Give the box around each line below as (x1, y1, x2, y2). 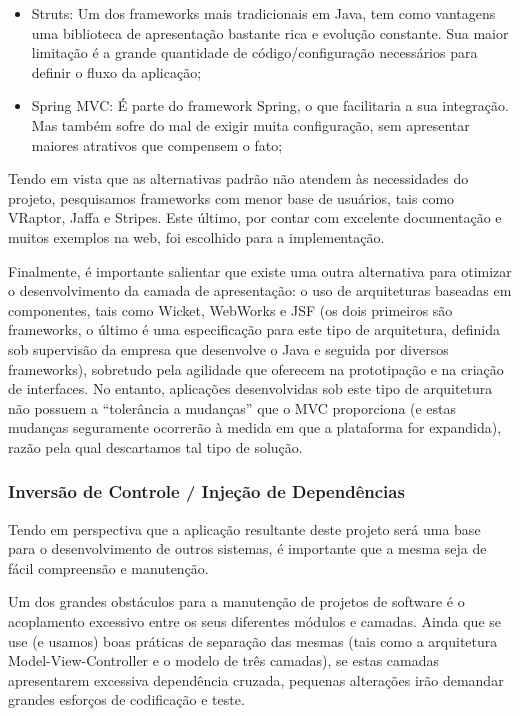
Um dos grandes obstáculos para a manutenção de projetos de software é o (8, 591, 465, 612)
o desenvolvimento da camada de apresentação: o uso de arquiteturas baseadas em (8, 280, 512, 301)
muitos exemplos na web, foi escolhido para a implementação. (8, 226, 385, 247)
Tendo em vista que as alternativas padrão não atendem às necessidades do (8, 168, 469, 189)
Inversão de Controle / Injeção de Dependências (8, 479, 405, 504)
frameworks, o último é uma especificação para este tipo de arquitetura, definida (8, 319, 500, 340)
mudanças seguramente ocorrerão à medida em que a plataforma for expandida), (8, 417, 502, 438)
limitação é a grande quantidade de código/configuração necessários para (31, 42, 478, 63)
